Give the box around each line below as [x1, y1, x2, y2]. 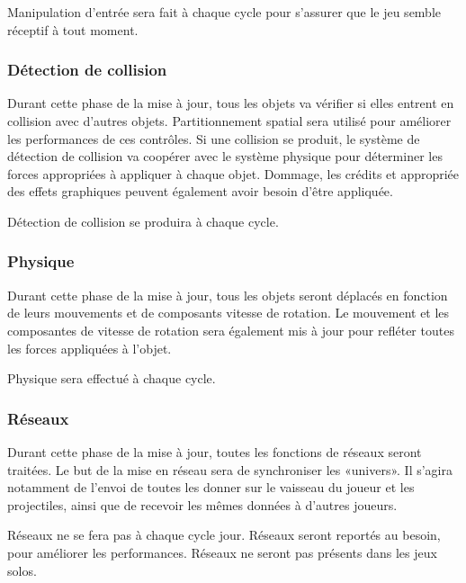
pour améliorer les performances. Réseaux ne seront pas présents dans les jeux [7, 543, 437, 561]
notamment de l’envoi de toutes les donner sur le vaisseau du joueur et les [7, 478, 415, 497]
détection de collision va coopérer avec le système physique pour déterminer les [7, 147, 443, 166]
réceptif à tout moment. [7, 20, 139, 39]
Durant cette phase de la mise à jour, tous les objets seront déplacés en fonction [7, 285, 448, 304]
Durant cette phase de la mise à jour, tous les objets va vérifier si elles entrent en [7, 94, 454, 112]
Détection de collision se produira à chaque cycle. [7, 211, 279, 230]
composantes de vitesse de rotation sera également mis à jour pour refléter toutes [7, 320, 454, 339]
